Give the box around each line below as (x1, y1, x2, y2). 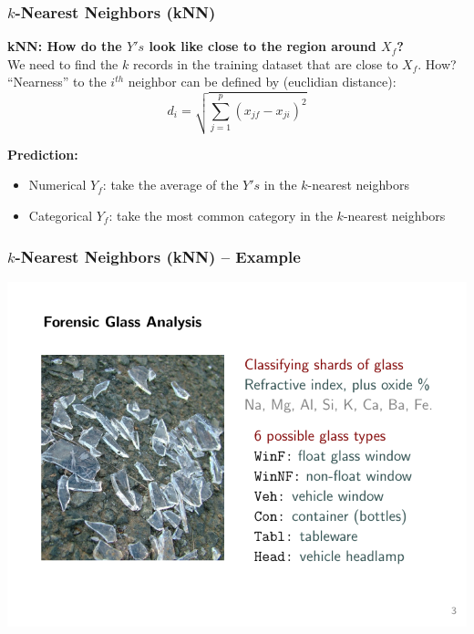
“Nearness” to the (7, 72, 107, 91)
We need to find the (7, 54, 118, 73)
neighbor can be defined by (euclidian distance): (128, 72, 397, 91)
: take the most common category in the (108, 205, 333, 224)
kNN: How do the (7, 36, 122, 56)
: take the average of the (102, 175, 239, 194)
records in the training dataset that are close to (132, 54, 398, 73)
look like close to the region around (149, 36, 376, 56)
